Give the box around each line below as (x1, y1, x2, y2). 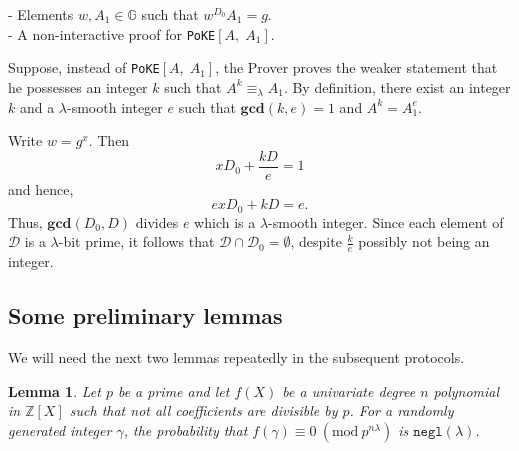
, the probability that (123, 419, 248, 440)
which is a (194, 211, 256, 232)
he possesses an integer (8, 76, 148, 97)
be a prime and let (117, 380, 230, 401)
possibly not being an (358, 231, 490, 252)
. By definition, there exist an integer (283, 76, 511, 97)
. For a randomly (349, 400, 454, 421)
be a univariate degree (282, 380, 416, 401)
